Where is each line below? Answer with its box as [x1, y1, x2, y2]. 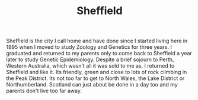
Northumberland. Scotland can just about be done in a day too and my [6, 81, 178, 88]
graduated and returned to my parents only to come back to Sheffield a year [6, 50, 193, 57]
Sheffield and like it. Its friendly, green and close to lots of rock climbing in [6, 69, 187, 76]
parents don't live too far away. [6, 87, 82, 95]
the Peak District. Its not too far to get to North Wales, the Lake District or [6, 75, 185, 82]
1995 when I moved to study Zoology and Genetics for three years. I [6, 44, 172, 51]
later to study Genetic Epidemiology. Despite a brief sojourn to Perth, [6, 56, 174, 63]
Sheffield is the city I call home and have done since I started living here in [6, 37, 188, 45]
